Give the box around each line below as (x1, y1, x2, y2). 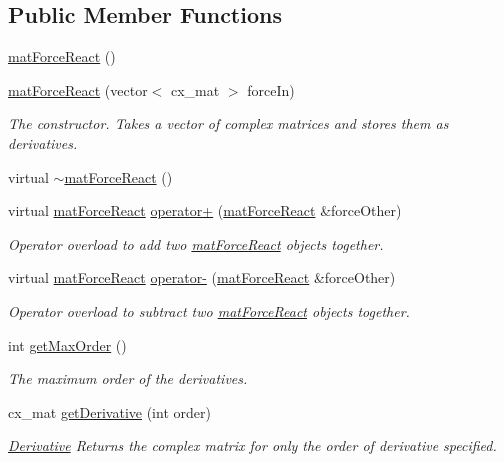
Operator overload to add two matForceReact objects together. (8, 233, 384, 254)
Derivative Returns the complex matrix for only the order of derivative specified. (8, 435, 497, 456)
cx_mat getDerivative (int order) (8, 401, 211, 422)
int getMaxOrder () (8, 334, 127, 355)
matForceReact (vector (8, 79, 148, 100)
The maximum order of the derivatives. (8, 368, 248, 389)
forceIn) (247, 79, 295, 100)
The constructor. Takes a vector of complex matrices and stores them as (8, 113, 449, 134)
